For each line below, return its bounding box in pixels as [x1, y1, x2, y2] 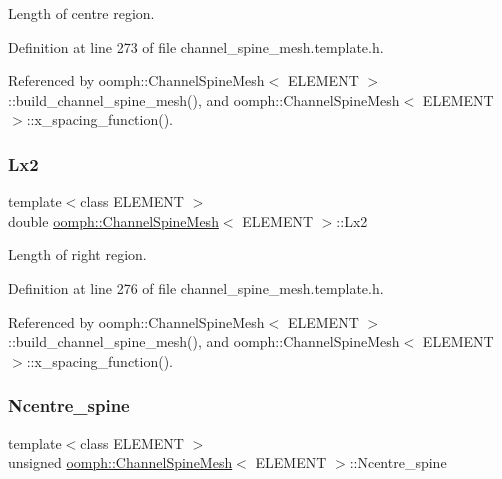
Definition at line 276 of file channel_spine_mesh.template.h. [8, 277, 384, 298]
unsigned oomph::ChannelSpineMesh [8, 452, 233, 473]
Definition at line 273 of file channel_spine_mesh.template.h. [8, 36, 384, 57]
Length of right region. [8, 244, 147, 265]
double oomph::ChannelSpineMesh [8, 210, 219, 231]
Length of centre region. [8, 3, 155, 23]
